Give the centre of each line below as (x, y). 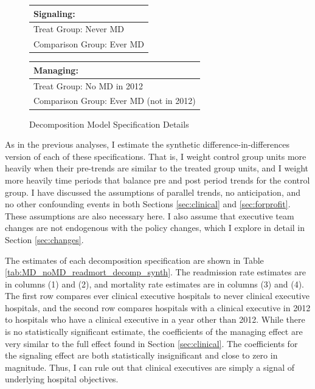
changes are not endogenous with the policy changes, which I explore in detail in (155, 228)
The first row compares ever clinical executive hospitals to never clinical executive (157, 296)
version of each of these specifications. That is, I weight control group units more (156, 156)
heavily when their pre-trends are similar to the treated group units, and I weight (157, 168)
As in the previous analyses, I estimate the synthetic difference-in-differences (147, 144)
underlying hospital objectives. (62, 379)
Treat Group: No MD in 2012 (88, 85)
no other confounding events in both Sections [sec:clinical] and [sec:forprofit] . (148, 204)
